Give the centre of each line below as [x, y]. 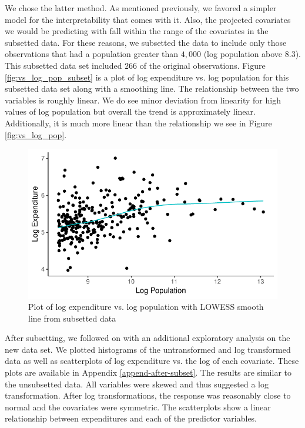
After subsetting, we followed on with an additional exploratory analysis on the [148, 338]
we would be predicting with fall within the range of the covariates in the [137, 31]
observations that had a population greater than [92, 54]
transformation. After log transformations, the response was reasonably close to [148, 395]
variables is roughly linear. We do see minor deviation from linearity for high [143, 100]
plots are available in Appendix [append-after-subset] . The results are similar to [148, 372]
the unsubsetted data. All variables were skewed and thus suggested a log [137, 384]
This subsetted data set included [63, 65]
